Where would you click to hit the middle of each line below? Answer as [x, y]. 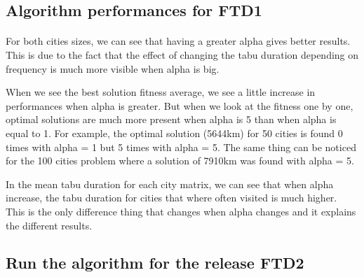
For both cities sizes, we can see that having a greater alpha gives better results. [178, 41]
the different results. [49, 225]
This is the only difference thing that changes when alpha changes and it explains [181, 211]
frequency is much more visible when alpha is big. [113, 68]
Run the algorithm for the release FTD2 [155, 263]
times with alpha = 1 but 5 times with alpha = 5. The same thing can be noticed [181, 147]
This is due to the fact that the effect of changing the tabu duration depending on [182, 54]
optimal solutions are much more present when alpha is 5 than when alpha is [171, 119]
